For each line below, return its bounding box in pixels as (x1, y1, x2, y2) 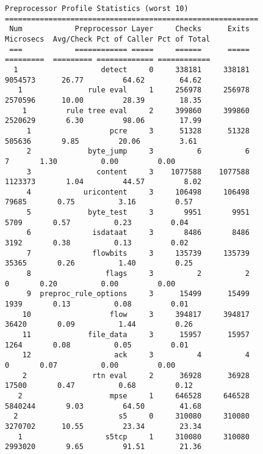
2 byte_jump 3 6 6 (26, 147, 250, 156)
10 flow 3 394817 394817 (22, 310, 250, 319)
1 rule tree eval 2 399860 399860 (22, 106, 250, 115)
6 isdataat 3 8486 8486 (26, 228, 250, 237)
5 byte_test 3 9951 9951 (26, 208, 250, 217)
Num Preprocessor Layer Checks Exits (9, 24, 250, 34)
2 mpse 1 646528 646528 (18, 391, 250, 400)
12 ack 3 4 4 (22, 351, 250, 360)
